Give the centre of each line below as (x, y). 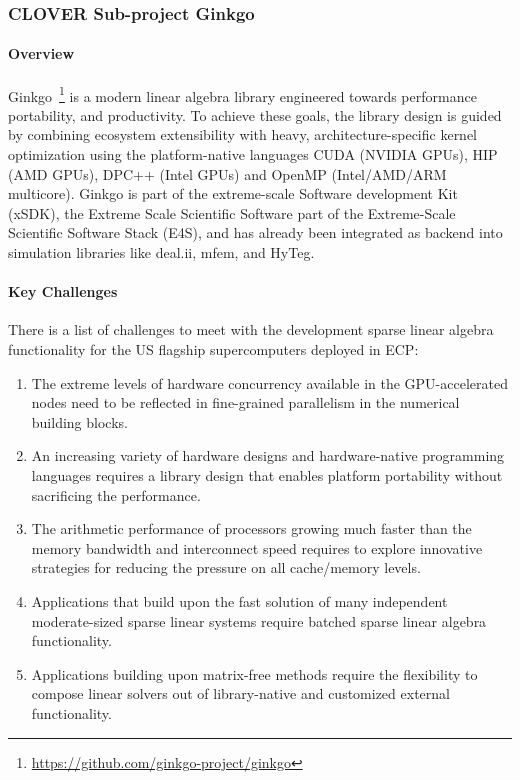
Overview (41, 53)
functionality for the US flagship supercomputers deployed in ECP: (213, 349)
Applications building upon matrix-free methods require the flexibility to (254, 673)
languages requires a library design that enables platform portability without (267, 475)
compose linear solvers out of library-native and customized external (240, 693)
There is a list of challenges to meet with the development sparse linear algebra (251, 329)
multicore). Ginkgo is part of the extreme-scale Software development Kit (233, 193)
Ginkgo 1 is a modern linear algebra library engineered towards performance (242, 94)
